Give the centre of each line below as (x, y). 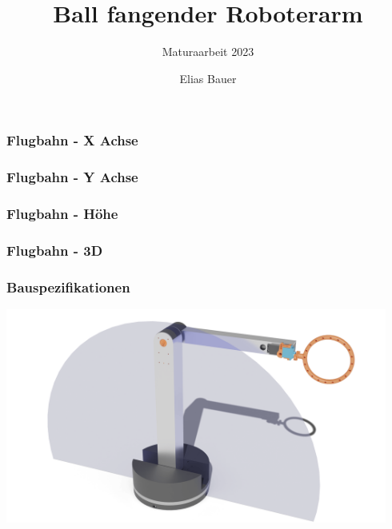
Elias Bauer (208, 78)
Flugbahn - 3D (55, 250)
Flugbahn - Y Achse (72, 177)
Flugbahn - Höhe (62, 213)
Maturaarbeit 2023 (208, 52)
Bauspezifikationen (68, 286)
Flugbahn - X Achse (72, 140)
